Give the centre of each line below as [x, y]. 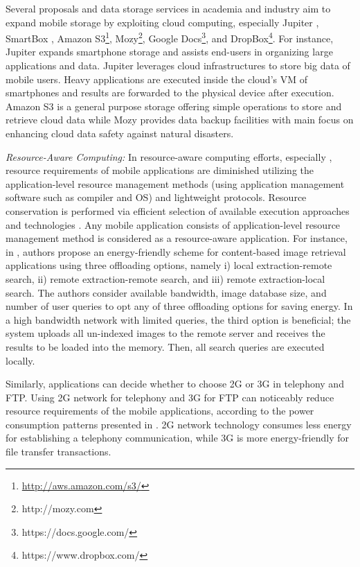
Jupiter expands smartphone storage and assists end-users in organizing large [169, 52]
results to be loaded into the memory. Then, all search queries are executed [165, 346]
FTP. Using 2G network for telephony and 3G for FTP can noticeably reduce [170, 397]
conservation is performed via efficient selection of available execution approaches [178, 210]
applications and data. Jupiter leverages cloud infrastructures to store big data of [178, 66]
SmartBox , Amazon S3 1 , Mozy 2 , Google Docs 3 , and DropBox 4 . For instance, [170, 37]
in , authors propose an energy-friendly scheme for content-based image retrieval [176, 251]
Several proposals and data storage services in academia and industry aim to [168, 8]
